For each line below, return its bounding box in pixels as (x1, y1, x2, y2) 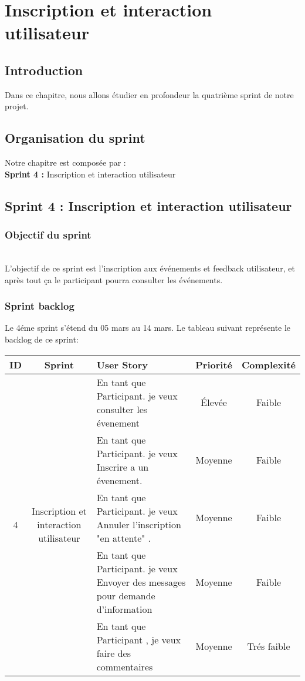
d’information (96, 602, 152, 616)
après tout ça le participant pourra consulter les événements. (5, 273, 223, 286)
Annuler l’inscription (96, 517, 181, 531)
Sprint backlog (5, 298, 74, 313)
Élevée (201, 395, 227, 410)
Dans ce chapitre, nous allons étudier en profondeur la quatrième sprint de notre (5, 88, 294, 100)
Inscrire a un (96, 459, 149, 474)
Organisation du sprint (5, 129, 145, 147)
